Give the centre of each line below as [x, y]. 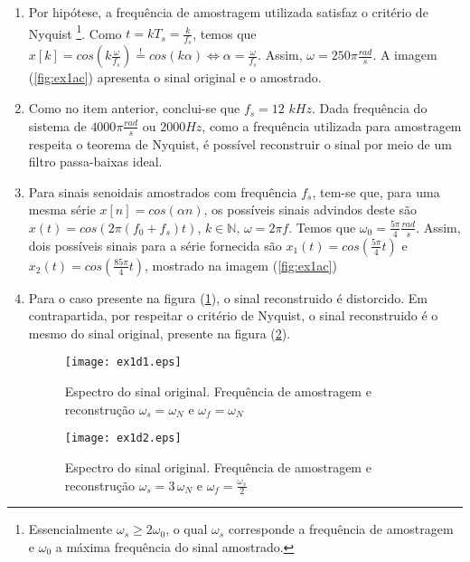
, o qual [187, 529]
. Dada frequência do [369, 108]
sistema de [57, 125]
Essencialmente [70, 529]
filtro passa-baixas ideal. [95, 162]
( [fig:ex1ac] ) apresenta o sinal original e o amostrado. [175, 77]
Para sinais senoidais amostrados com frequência [163, 191]
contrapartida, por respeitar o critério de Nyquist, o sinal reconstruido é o [233, 315]
